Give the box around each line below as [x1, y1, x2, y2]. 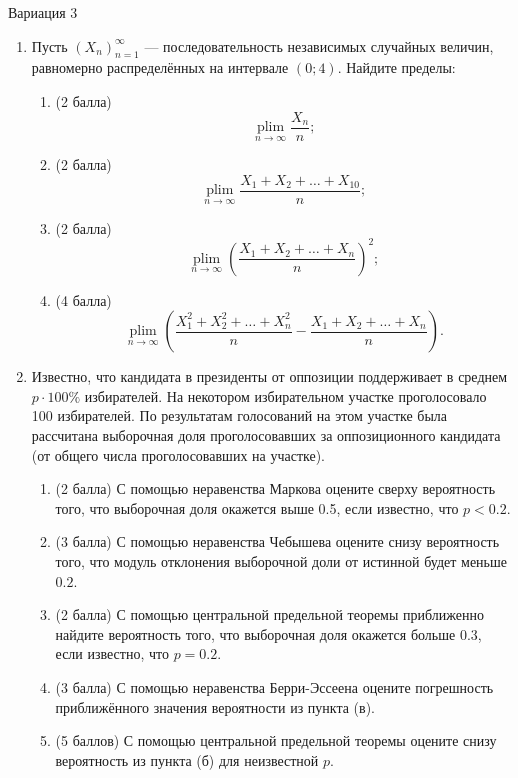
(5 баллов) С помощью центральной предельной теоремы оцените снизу [55, 730, 497, 751]
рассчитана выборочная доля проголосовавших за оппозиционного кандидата [31, 425, 501, 446]
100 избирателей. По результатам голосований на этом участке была [31, 405, 448, 426]
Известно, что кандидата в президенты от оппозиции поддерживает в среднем [31, 366, 508, 387]
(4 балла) [55, 289, 112, 310]
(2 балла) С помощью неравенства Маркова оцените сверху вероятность [55, 478, 496, 499]
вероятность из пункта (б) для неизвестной [55, 749, 319, 770]
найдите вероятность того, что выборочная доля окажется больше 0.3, [55, 623, 482, 644]
